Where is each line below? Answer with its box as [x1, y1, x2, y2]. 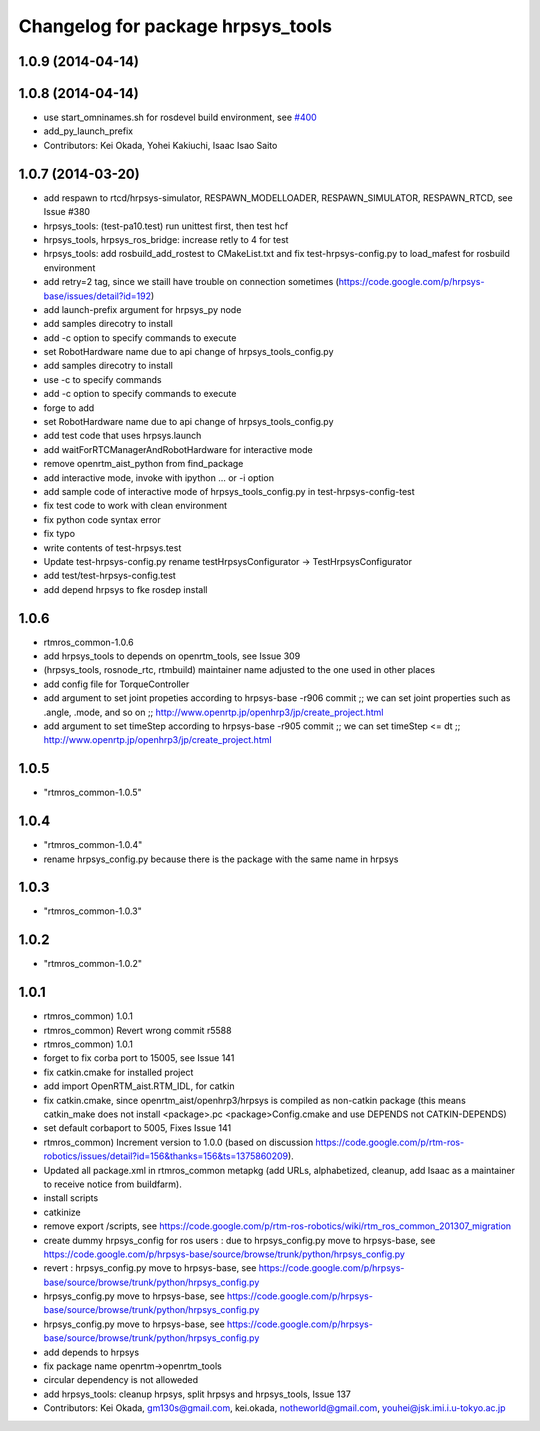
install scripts [43, 1192, 99, 1204]
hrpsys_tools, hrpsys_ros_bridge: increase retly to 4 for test [43, 233, 289, 245]
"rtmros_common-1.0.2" [43, 958, 143, 970]
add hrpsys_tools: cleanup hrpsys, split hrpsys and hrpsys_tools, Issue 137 [43, 1388, 352, 1400]
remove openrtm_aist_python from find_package [43, 458, 244, 470]
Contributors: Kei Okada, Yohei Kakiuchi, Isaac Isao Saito [43, 139, 278, 151]
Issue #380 [43, 206, 90, 218]
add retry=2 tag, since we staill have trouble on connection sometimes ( [43, 276, 340, 288]
